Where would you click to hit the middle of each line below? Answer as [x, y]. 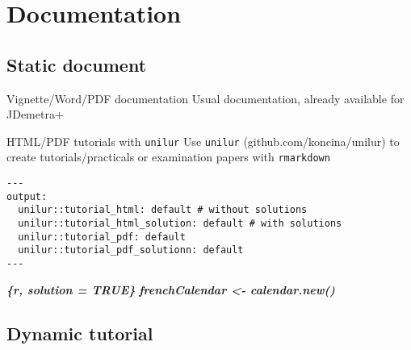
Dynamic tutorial [80, 333]
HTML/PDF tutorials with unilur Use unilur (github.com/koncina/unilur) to [203, 141]
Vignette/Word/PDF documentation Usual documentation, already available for [205, 98]
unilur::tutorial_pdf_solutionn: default [131, 250]
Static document [77, 64]
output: [27, 196]
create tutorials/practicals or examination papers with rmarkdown [168, 157]
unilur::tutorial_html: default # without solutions [163, 210]
